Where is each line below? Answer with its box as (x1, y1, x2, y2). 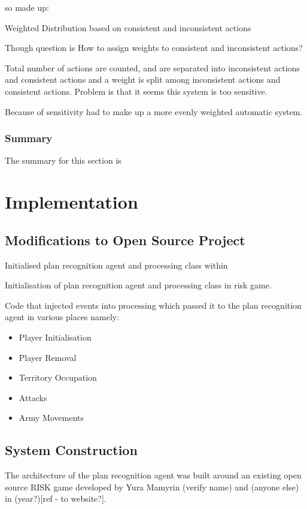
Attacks (19, 391, 47, 403)
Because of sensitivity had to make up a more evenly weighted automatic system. (5, 105, 303, 118)
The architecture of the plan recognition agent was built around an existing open (5, 469, 302, 481)
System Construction (5, 441, 138, 459)
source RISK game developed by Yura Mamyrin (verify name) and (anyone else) (5, 480, 299, 493)
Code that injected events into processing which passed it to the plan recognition (5, 299, 302, 311)
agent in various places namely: (5, 311, 120, 323)
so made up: (5, 1, 49, 13)
